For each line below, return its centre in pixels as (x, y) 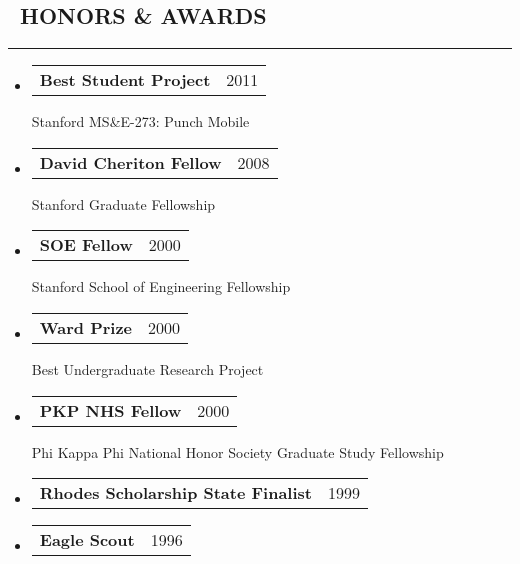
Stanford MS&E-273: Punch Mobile (140, 121)
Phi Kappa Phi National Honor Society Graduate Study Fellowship (237, 451)
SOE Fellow (86, 245)
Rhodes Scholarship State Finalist (175, 493)
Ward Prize (86, 327)
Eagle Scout (87, 540)
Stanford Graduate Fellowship (123, 203)
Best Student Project (125, 80)
